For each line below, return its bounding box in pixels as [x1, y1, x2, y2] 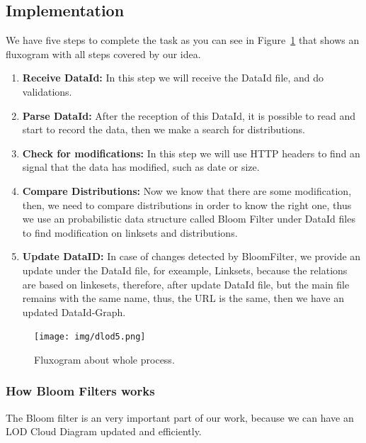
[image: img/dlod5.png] [34, 332, 146, 342]
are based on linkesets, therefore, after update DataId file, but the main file [22, 276, 350, 291]
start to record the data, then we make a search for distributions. [22, 122, 305, 137]
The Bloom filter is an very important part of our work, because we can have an [6, 410, 354, 425]
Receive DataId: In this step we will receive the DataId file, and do [22, 70, 324, 85]
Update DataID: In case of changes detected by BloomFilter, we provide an [22, 249, 361, 264]
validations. [22, 84, 72, 99]
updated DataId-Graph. [22, 304, 126, 319]
